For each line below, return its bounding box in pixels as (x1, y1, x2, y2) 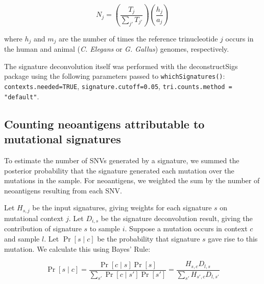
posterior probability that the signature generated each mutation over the (4, 165, 234, 176)
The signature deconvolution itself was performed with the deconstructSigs (4, 60, 238, 71)
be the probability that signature (97, 233, 200, 244)
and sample (4, 233, 40, 244)
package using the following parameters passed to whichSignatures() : (4, 71, 225, 81)
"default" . (4, 91, 39, 101)
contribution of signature (4, 223, 82, 234)
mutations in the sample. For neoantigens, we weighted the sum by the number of (4, 175, 260, 186)
